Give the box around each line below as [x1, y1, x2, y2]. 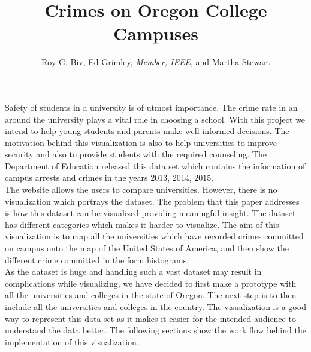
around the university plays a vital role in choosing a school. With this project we [5, 113, 306, 125]
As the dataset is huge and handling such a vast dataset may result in [5, 265, 262, 278]
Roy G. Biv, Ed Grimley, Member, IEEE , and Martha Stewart [41, 56, 270, 68]
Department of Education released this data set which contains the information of [5, 159, 306, 172]
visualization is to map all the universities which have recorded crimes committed [5, 230, 304, 242]
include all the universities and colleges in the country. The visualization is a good [5, 301, 306, 312]
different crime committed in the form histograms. [5, 253, 189, 266]
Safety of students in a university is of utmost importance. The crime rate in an [5, 101, 298, 113]
